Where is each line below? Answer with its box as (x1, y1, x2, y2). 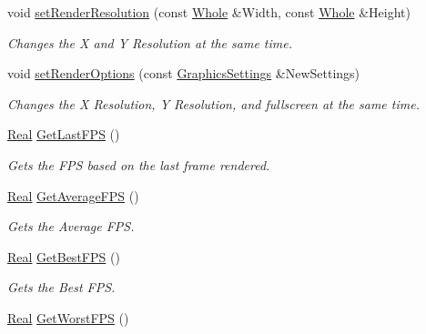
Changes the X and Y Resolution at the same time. (7, 33, 292, 52)
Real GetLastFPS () (7, 125, 120, 144)
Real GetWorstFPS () (7, 308, 129, 327)
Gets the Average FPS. (7, 217, 135, 236)
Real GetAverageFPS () (7, 186, 139, 205)
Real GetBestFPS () (7, 247, 120, 266)
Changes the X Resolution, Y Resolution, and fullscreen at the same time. (7, 94, 420, 113)
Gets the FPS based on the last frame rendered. (7, 155, 270, 174)
